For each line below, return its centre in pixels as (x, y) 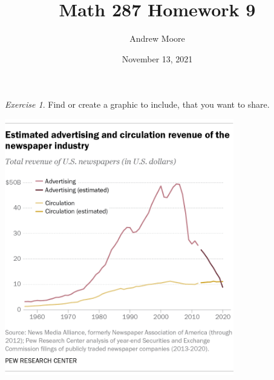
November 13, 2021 (157, 58)
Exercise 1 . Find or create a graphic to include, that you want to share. (137, 104)
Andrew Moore (157, 38)
